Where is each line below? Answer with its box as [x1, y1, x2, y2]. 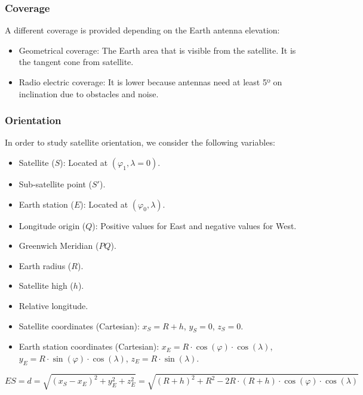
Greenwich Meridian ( [19, 239, 99, 252]
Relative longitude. [19, 299, 88, 311]
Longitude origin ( [19, 219, 86, 232]
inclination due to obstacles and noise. [19, 87, 159, 100]
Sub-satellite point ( [19, 178, 93, 190]
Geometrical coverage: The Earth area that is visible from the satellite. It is [19, 44, 296, 56]
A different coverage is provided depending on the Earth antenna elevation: [5, 24, 280, 36]
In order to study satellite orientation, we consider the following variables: [5, 136, 275, 149]
